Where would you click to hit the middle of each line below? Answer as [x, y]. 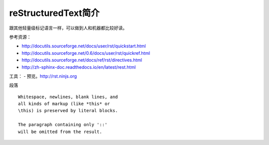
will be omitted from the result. [60, 132]
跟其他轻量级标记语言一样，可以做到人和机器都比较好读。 [68, 28]
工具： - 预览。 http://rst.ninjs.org [43, 76]
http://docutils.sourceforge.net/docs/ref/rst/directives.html [82, 60]
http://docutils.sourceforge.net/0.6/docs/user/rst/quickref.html [86, 53]
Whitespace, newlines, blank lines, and [68, 97]
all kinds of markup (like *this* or [64, 104]
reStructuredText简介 [54, 13]
